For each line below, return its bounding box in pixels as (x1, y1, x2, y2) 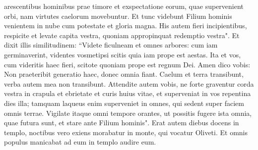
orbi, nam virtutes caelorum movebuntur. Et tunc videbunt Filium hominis (4, 10, 232, 21)
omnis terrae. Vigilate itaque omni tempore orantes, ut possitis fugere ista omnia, (4, 107, 252, 118)
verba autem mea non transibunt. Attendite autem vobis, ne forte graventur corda (4, 78, 254, 89)
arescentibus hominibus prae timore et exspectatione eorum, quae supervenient (4, 1, 244, 11)
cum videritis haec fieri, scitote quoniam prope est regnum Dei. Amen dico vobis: (4, 59, 251, 69)
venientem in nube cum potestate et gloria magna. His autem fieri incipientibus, (4, 20, 247, 31)
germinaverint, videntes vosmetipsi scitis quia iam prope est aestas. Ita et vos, (4, 49, 241, 59)
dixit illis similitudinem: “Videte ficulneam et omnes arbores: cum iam (4, 40, 218, 50)
